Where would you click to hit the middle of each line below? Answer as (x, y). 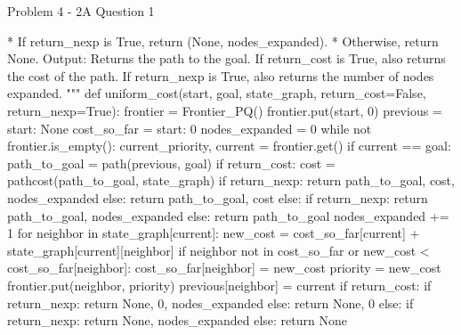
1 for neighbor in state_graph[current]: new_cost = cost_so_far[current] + (214, 233)
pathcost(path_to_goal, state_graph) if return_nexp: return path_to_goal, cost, (231, 180)
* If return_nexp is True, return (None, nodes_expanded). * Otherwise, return (223, 41)
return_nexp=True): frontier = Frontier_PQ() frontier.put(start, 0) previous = (225, 110)
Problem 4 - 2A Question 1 (81, 11)
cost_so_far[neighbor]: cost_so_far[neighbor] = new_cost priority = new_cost (224, 268)
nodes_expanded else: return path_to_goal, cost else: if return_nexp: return (218, 197)
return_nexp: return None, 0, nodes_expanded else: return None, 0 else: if (210, 302)
